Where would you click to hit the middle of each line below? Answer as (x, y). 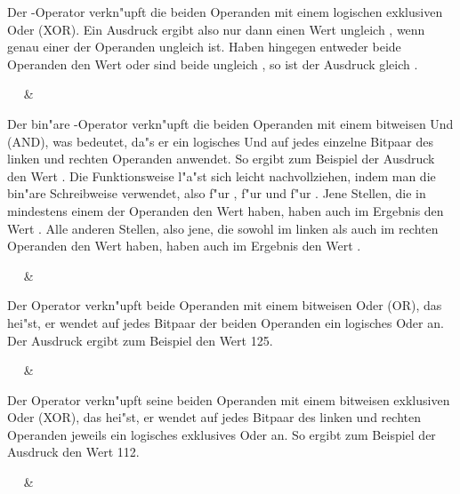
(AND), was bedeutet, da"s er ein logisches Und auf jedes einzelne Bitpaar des (221, 141)
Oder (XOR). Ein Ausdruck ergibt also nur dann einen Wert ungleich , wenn (216, 29)
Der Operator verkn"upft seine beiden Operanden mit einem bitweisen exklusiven (229, 399)
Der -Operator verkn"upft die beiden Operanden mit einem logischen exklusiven (225, 12)
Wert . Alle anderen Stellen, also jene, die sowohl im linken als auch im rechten (223, 228)
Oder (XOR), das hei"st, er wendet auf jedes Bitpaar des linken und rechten (214, 417)
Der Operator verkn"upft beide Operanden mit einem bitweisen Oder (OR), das (225, 305)
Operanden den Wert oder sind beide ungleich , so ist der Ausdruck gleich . (213, 64)
